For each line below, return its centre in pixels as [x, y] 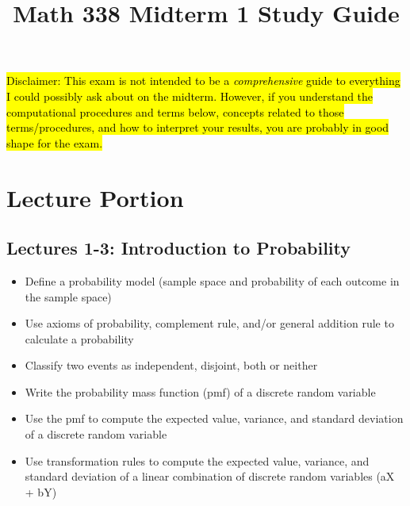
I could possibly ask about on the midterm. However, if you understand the [190, 96]
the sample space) [68, 296]
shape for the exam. [55, 142]
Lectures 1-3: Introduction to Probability [179, 248]
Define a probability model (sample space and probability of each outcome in [212, 280]
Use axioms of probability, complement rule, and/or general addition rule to [209, 323]
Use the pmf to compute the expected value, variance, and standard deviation [214, 418]
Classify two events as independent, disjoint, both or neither [171, 365]
